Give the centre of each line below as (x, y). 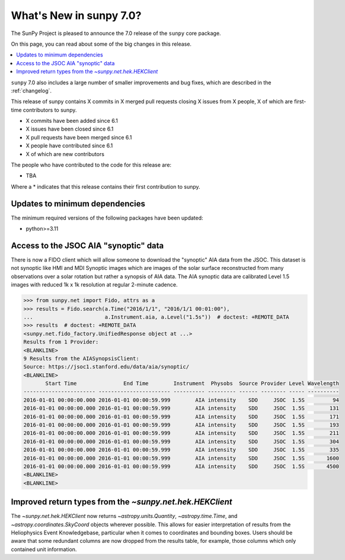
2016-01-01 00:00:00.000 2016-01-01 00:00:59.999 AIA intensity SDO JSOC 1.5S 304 (181, 441)
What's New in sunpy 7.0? (76, 15)
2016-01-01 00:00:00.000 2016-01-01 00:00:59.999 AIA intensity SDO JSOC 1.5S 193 (181, 425)
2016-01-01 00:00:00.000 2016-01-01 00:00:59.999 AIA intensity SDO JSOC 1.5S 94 (181, 400)
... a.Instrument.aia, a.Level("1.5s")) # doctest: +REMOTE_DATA (156, 317)
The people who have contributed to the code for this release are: (91, 165)
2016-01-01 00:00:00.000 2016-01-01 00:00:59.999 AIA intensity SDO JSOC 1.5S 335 (181, 450)
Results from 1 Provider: (61, 342)
